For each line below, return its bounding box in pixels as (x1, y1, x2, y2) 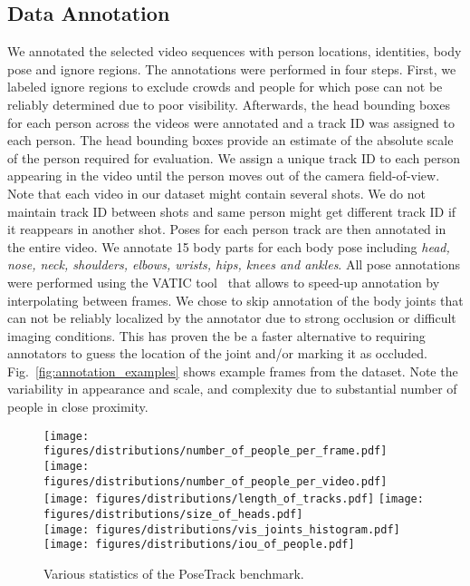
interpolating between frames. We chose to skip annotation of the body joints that (7, 290, 464, 309)
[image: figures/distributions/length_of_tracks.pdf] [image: (43, 493, 424, 506)
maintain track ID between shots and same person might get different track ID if (7, 201, 456, 220)
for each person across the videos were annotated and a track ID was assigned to (7, 112, 455, 132)
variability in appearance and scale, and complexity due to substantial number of (7, 379, 457, 398)
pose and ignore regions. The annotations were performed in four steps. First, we (7, 59, 456, 78)
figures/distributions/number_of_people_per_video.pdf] (43, 474, 388, 488)
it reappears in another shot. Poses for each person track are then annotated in (7, 220, 446, 239)
